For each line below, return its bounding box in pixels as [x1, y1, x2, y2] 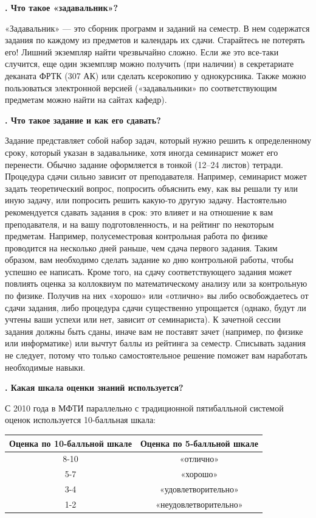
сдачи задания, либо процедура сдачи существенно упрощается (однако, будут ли [5, 301, 306, 313]
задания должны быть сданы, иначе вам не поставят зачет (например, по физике [5, 324, 303, 337]
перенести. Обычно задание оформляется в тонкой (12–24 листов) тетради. [5, 158, 283, 170]
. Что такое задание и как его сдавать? [5, 113, 161, 126]
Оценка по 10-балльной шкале [9, 436, 132, 449]
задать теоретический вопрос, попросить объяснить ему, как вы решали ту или [5, 181, 298, 194]
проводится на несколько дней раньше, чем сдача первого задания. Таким [5, 241, 278, 254]
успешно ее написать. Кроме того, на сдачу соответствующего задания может [5, 265, 292, 278]
